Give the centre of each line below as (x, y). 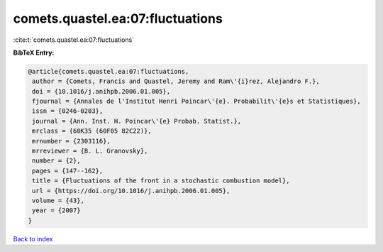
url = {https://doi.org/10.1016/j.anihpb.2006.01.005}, (131, 191)
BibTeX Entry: (34, 53)
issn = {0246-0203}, (68, 111)
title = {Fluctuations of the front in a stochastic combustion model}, (161, 181)
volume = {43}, (59, 201)
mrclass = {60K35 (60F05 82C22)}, (92, 131)
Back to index (33, 239)
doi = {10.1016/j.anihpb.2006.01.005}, (101, 91)
